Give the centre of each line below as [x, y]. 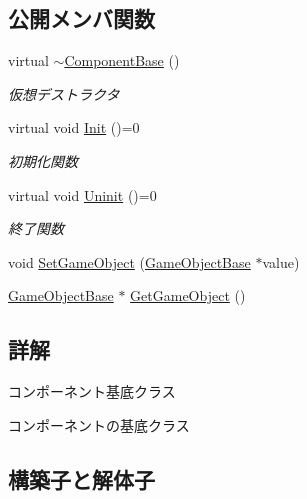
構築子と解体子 [81, 478]
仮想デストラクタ [64, 93]
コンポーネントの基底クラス [99, 424]
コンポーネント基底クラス [92, 391]
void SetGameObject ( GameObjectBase [129, 261]
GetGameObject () [188, 295]
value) [281, 261]
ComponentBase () [122, 60]
